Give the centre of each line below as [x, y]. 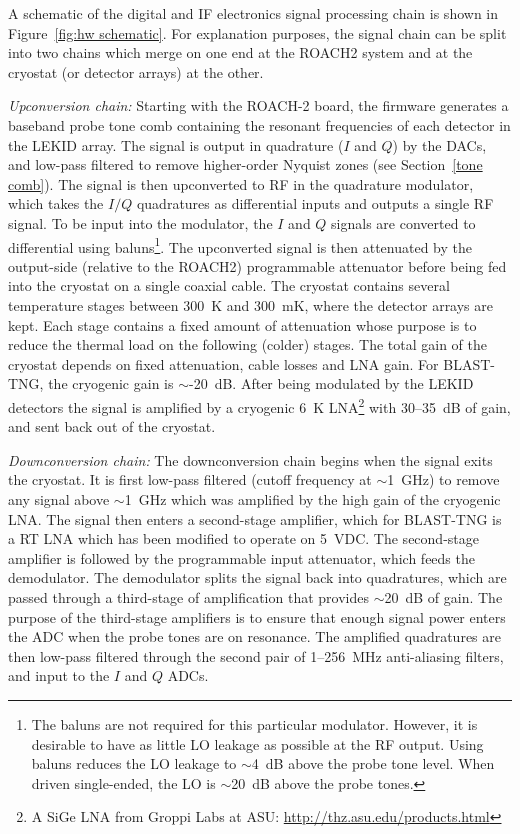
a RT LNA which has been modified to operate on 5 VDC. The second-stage [243, 538]
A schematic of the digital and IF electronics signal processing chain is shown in [253, 13]
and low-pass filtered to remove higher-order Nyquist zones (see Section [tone [245, 164]
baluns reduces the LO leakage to [134, 763]
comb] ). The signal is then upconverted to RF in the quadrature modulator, [241, 183]
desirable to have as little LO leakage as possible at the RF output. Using [257, 743]
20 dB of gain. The [443, 596]
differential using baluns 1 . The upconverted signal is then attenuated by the [240, 245]
